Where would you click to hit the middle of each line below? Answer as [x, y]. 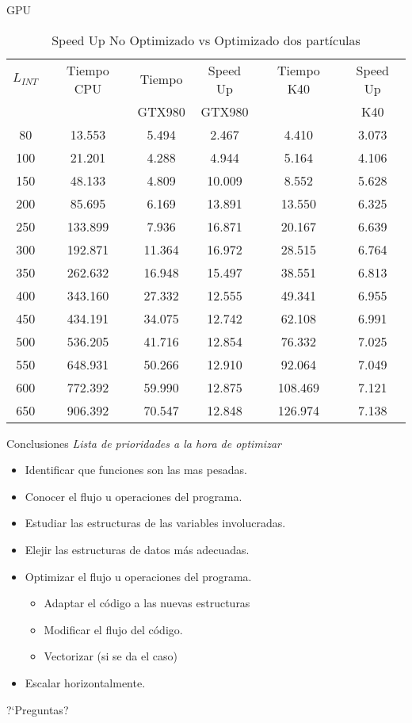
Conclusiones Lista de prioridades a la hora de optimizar [144, 443]
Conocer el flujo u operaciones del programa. [134, 496]
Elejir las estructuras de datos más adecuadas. [137, 549]
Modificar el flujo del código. [113, 629]
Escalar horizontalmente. [85, 682]
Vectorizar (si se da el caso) [111, 656]
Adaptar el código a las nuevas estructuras [147, 603]
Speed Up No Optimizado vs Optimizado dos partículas [206, 40]
